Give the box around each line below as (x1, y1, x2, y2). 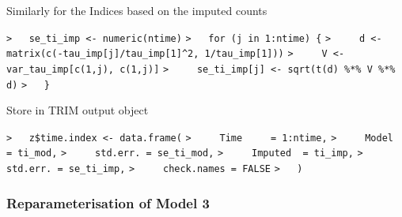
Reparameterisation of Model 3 (6, 193, 210, 212)
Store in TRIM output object (6, 102, 149, 118)
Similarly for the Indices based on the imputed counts (6, 2, 267, 18)
